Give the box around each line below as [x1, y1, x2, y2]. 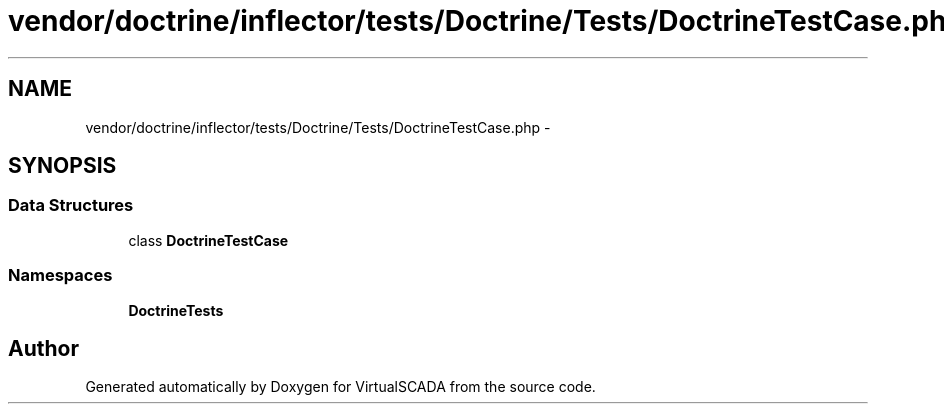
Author [8, 335, 79, 361]
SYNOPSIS [8, 153, 117, 179]
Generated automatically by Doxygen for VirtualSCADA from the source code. [85, 378, 596, 396]
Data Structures [8, 195, 134, 216]
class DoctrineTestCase [128, 231, 289, 249]
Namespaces [8, 265, 113, 286]
